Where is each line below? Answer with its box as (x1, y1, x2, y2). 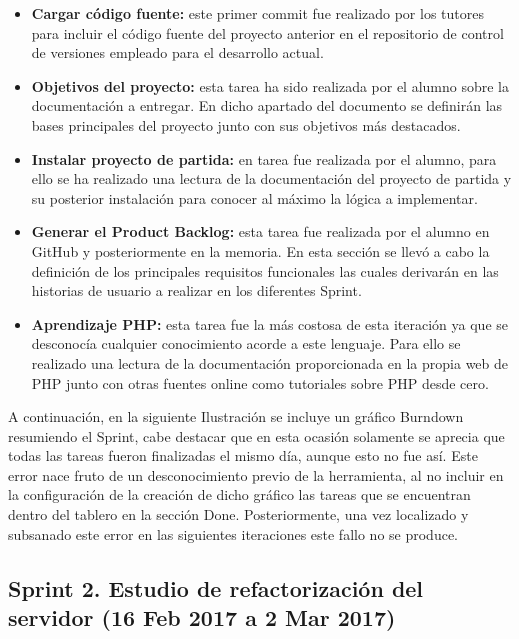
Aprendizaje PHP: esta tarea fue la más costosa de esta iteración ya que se (31, 313, 508, 334)
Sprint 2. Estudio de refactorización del (8, 572, 424, 603)
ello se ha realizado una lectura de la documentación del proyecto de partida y (31, 168, 512, 189)
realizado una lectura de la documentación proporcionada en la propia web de (31, 352, 509, 373)
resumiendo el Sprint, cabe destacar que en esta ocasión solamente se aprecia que (8, 425, 505, 446)
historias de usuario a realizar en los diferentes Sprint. (31, 280, 362, 301)
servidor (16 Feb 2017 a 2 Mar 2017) (8, 602, 396, 633)
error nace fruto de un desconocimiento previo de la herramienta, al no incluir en (8, 464, 504, 485)
